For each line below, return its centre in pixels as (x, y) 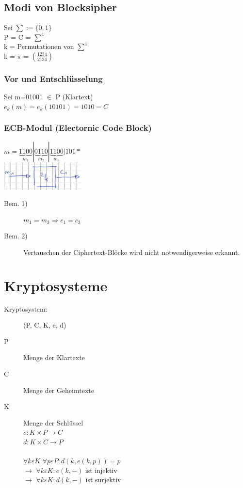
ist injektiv (101, 470)
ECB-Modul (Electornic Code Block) (78, 128)
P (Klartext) (74, 97)
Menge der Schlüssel (53, 422)
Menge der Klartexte (54, 357)
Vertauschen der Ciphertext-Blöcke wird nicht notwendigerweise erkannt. (132, 252)
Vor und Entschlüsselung (53, 78)
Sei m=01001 (24, 97)
